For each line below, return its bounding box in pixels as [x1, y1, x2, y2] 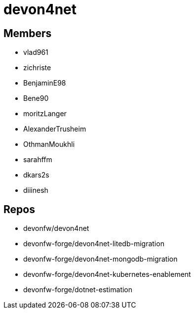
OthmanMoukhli [23, 140, 75, 149]
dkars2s [23, 171, 49, 179]
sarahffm [23, 155, 52, 164]
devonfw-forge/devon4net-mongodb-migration [23, 255, 178, 264]
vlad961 [23, 48, 48, 57]
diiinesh [23, 186, 48, 195]
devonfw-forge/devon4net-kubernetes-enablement [23, 270, 191, 279]
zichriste [23, 63, 51, 72]
